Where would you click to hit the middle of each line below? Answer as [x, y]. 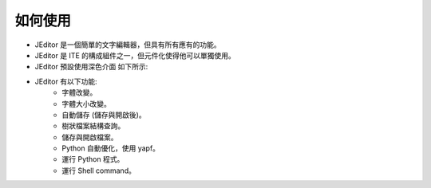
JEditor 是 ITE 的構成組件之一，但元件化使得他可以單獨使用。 [135, 55]
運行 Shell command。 [99, 170]
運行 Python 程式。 [93, 159]
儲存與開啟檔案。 [90, 137]
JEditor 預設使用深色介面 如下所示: [91, 67]
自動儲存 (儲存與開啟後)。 [104, 115]
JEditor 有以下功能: [66, 81]
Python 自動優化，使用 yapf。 [111, 148]
